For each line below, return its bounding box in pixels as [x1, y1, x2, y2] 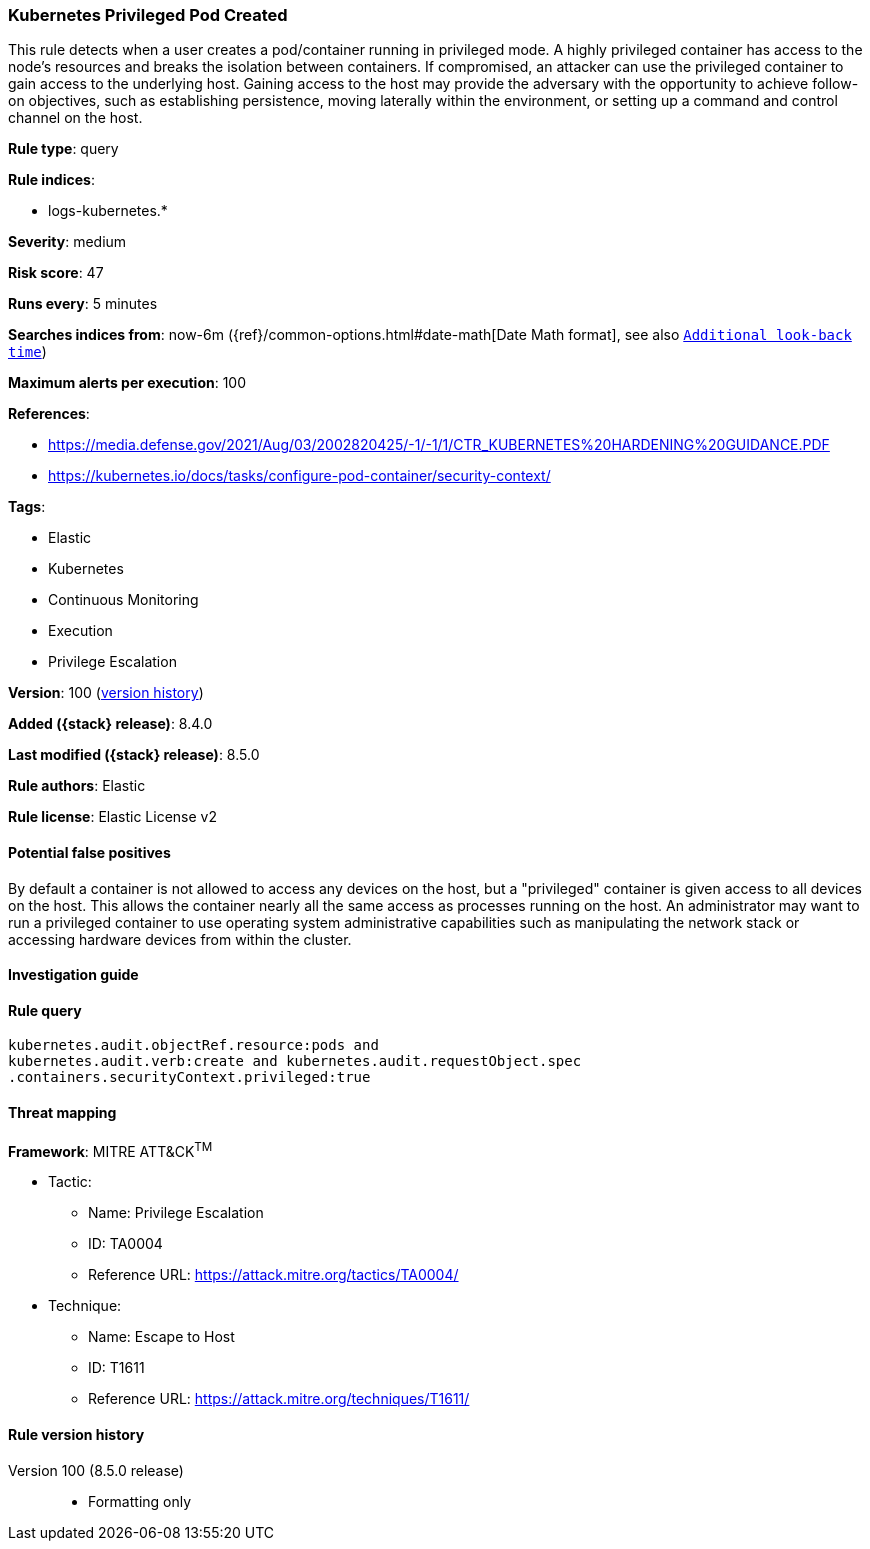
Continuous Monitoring [48, 591, 199, 609]
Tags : [8, 498, 46, 516]
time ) [8, 343, 47, 361]
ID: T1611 [88, 1359, 145, 1377]
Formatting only [88, 1492, 192, 1510]
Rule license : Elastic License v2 [8, 808, 217, 826]
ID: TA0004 [88, 1235, 163, 1253]
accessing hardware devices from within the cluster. [8, 930, 352, 948]
